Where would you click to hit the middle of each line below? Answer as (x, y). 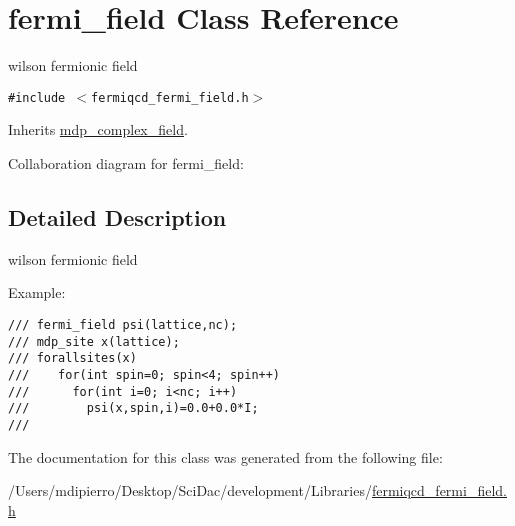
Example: (37, 292)
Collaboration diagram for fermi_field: (126, 162)
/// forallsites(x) (72, 358)
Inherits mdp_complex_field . (98, 129)
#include (37, 97)
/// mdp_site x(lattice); (94, 341)
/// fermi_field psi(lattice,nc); (123, 324)
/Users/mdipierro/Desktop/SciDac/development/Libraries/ (190, 490)
